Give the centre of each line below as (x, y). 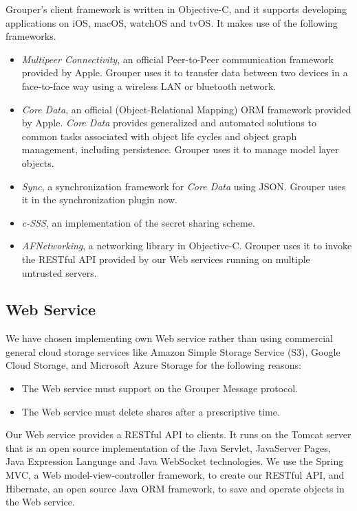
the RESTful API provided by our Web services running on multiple (166, 259)
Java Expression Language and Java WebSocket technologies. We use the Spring (175, 461)
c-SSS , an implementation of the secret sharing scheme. (138, 222)
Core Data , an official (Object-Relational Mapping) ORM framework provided (186, 109)
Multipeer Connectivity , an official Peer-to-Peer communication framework (177, 59)
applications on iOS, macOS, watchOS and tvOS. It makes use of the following (172, 22)
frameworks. (31, 36)
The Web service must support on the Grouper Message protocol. (160, 388)
